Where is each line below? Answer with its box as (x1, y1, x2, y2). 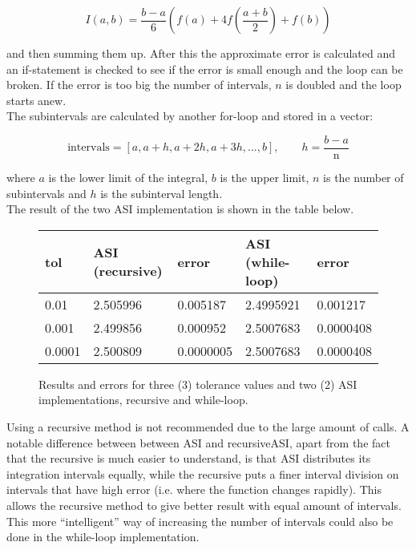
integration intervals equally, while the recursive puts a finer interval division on (6, 465, 399, 482)
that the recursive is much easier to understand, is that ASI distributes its (6, 450, 371, 467)
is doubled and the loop (285, 76, 402, 93)
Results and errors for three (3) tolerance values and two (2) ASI (38, 375, 357, 392)
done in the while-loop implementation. (6, 528, 200, 545)
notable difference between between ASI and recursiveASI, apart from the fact (6, 434, 390, 451)
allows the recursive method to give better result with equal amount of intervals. (6, 496, 402, 513)
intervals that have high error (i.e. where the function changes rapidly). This (6, 481, 382, 498)
